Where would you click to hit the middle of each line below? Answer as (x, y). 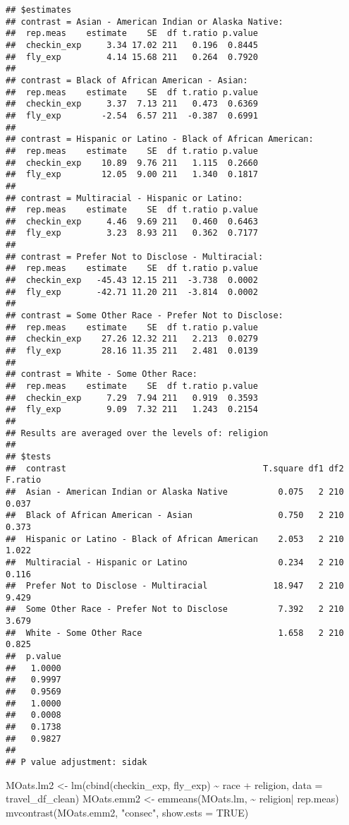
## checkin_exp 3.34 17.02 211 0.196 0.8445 (132, 45)
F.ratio (24, 480)
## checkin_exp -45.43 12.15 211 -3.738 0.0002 (132, 281)
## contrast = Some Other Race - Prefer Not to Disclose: (145, 316)
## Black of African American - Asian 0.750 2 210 (175, 516)
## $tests (29, 456)
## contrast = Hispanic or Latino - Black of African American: (160, 139)
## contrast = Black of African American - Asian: (127, 80)
